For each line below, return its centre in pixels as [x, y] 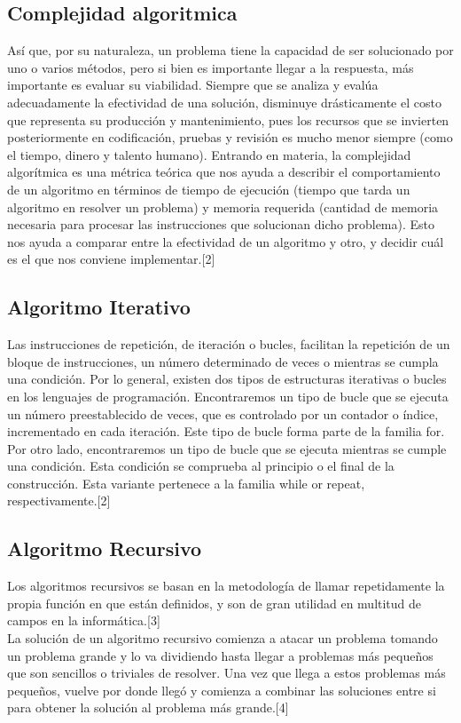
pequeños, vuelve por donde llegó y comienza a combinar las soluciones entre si [222, 690]
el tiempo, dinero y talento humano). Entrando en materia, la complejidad [209, 154]
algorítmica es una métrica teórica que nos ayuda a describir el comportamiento [224, 172]
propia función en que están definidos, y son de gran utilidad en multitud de [215, 603]
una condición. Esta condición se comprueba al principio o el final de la [201, 466]
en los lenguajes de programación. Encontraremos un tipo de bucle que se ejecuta [228, 396]
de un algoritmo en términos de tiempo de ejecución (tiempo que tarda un [209, 189]
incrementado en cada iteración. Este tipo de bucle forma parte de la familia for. [226, 431]
